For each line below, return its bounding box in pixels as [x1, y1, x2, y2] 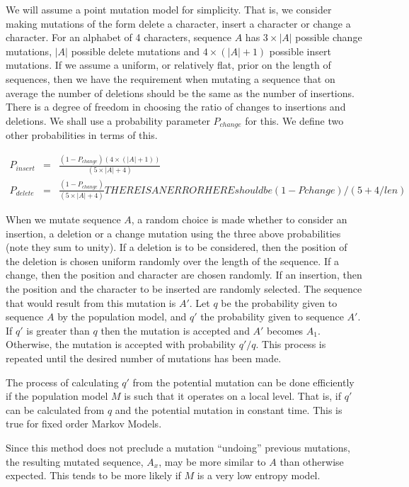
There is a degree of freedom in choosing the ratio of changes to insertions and [6, 99, 346, 114]
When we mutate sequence [6, 212, 121, 227]
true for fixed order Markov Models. [6, 416, 162, 431]
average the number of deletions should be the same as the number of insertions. [6, 85, 355, 100]
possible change [295, 30, 362, 45]
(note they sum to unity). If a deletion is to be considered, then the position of [6, 240, 347, 254]
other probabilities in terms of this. [6, 128, 158, 142]
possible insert [269, 43, 331, 58]
